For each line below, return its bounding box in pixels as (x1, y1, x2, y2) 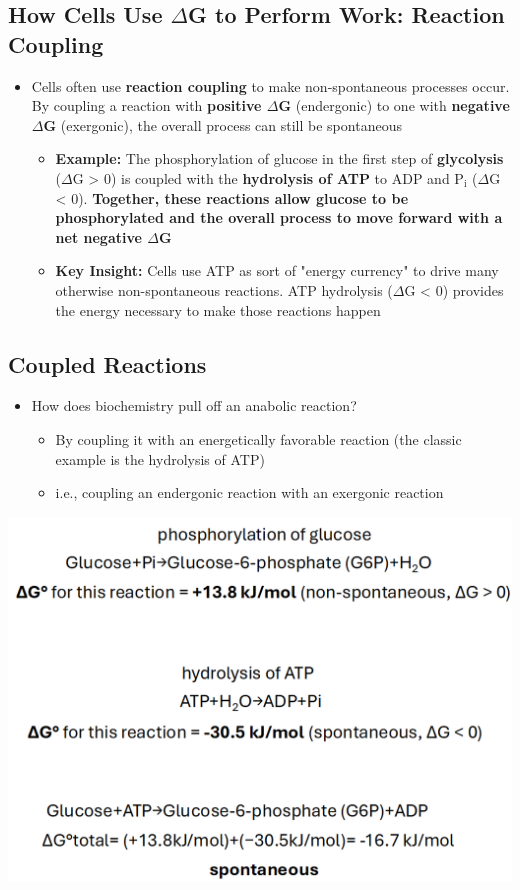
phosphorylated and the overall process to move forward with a (55, 207, 503, 228)
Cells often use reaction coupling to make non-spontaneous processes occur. (31, 75, 510, 96)
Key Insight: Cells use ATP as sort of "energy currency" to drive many (55, 260, 499, 281)
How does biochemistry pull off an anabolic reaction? (31, 395, 357, 416)
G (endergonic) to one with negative (278, 95, 510, 116)
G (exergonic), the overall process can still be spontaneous (43, 114, 402, 135)
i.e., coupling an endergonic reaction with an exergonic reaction (55, 482, 444, 503)
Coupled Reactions (8, 348, 207, 379)
